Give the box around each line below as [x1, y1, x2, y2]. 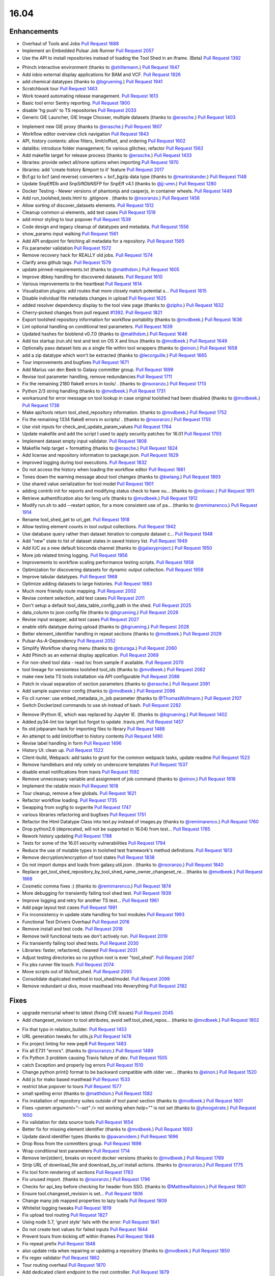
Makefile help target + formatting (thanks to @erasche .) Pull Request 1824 [22, 445, 178, 451]
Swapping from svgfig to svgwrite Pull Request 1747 [22, 804, 131, 811]
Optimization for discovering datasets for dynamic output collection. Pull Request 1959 [22, 567, 204, 573]
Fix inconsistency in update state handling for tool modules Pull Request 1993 [22, 912, 185, 918]
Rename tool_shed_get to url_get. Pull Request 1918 [22, 516, 130, 523]
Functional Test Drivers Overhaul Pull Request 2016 [22, 919, 130, 925]
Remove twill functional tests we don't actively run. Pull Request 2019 [22, 933, 168, 939]
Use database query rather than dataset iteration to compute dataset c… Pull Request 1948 [22, 531, 213, 537]
